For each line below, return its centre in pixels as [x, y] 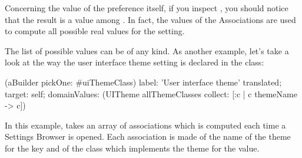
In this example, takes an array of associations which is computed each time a [145, 125]
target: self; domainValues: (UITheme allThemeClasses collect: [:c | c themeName [151, 93]
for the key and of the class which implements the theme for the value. [132, 148]
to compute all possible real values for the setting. [95, 31]
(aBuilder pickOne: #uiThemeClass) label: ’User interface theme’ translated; [143, 82]
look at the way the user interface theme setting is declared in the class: [135, 62]
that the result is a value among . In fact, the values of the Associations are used [150, 19]
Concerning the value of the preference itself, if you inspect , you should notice [147, 8]
